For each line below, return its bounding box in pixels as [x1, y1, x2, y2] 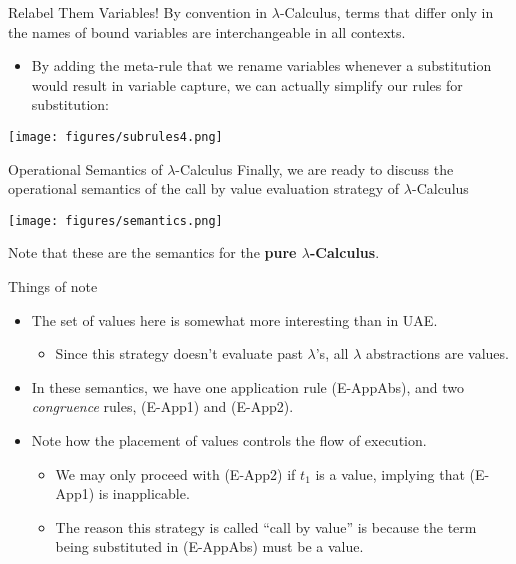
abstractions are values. [365, 343, 509, 364]
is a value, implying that [315, 463, 465, 484]
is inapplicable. [98, 483, 190, 504]
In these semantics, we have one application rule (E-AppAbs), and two [31, 376, 464, 397]
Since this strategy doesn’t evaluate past [55, 343, 303, 364]
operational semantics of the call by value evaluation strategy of [8, 178, 400, 199]
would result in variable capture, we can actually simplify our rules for [31, 74, 463, 95]
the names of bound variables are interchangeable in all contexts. [8, 21, 406, 42]
